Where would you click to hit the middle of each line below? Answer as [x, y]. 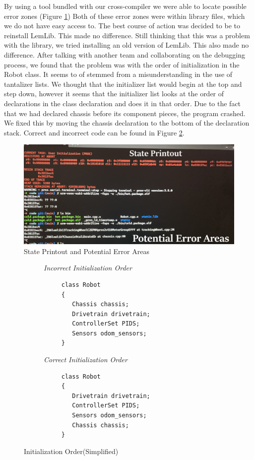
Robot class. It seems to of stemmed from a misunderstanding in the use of [118, 74]
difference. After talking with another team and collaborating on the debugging [125, 54]
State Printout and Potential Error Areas [87, 251]
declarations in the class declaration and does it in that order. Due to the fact [123, 103]
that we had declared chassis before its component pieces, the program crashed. [125, 113]
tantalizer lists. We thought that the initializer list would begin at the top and [123, 84]
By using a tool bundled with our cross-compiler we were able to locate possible [125, 6]
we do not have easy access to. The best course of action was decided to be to [122, 26]
